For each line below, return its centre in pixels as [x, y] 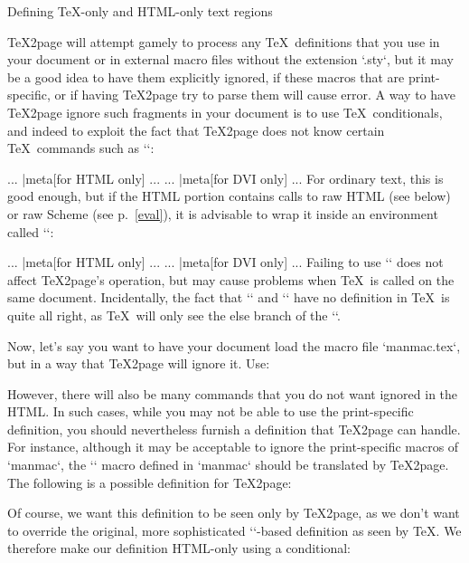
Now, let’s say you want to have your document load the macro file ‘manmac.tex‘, [234, 345]
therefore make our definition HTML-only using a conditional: [179, 548]
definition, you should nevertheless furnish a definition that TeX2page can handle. [234, 429]
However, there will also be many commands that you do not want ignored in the [233, 393]
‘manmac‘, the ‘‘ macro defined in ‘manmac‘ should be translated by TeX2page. [228, 465]
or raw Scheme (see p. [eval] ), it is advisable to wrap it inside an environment [223, 213]
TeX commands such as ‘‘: [81, 148]
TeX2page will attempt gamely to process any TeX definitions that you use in [224, 41]
